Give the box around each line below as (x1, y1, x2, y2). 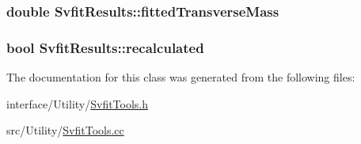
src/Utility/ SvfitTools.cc (6, 122, 124, 138)
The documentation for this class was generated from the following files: (6, 69, 355, 85)
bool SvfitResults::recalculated (6, 37, 204, 57)
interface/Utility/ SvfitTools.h (6, 95, 149, 112)
